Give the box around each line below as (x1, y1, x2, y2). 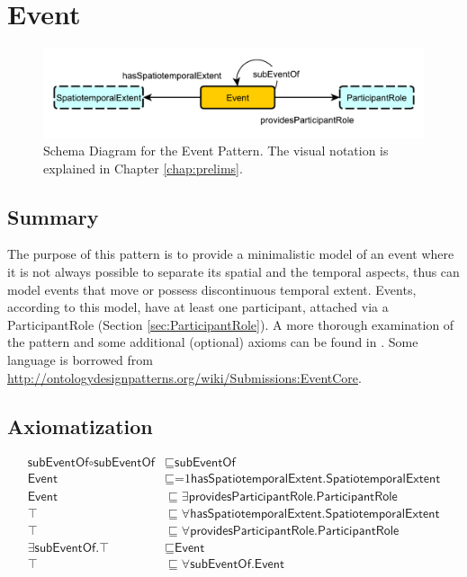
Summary (7, 202, 99, 230)
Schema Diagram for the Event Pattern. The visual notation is (43, 141, 389, 160)
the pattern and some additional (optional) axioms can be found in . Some (7, 333, 418, 351)
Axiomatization (7, 412, 153, 439)
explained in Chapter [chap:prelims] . (43, 158, 243, 177)
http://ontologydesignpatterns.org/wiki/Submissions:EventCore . (7, 368, 362, 386)
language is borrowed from (7, 351, 153, 369)
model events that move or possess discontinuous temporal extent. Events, (7, 280, 417, 298)
